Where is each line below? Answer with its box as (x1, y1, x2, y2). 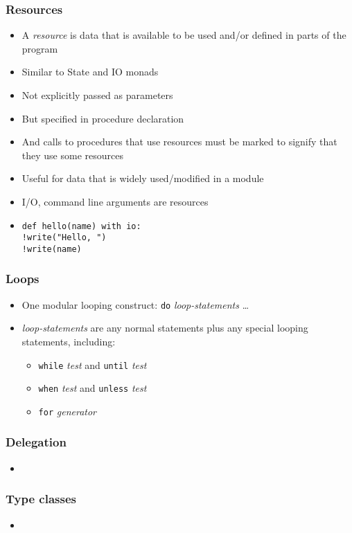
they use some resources (21, 147, 123, 162)
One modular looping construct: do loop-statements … (21, 297, 249, 311)
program (21, 41, 58, 55)
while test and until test (38, 357, 147, 372)
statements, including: (21, 334, 116, 348)
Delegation (6, 433, 67, 451)
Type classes (6, 490, 76, 507)
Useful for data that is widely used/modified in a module (21, 171, 264, 186)
